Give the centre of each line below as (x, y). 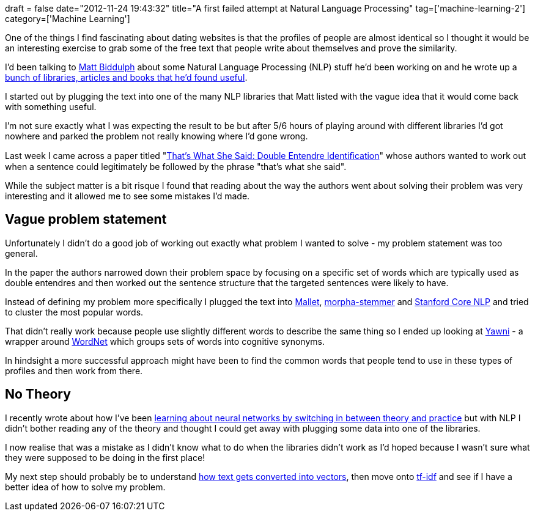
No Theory (38, 394)
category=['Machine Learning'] (68, 19)
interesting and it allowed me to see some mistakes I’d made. (127, 196)
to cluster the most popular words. (74, 312)
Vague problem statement (86, 219)
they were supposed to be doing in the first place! (105, 457)
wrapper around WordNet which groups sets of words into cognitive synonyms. (165, 341)
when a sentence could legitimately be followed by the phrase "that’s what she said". (176, 167)
